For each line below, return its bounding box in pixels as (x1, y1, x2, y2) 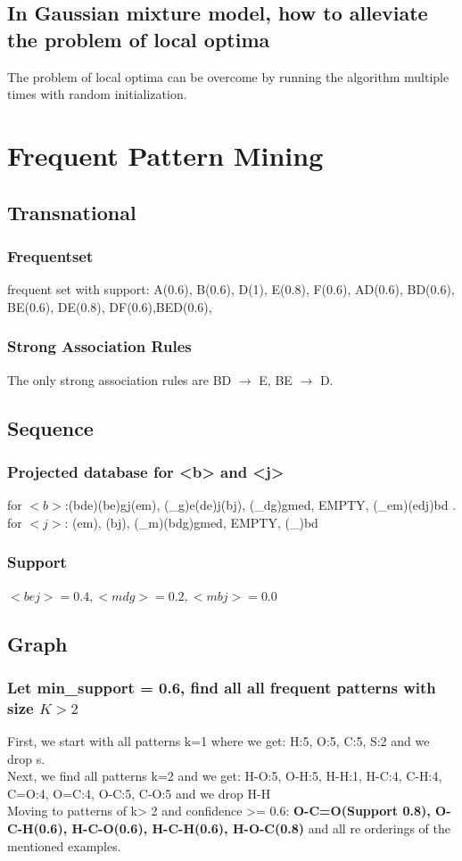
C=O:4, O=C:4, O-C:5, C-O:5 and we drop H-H (7, 783, 271, 802)
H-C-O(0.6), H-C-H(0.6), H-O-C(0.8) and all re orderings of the (71, 819, 451, 838)
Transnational (7, 198, 136, 225)
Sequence (7, 414, 94, 441)
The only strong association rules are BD (7, 370, 232, 389)
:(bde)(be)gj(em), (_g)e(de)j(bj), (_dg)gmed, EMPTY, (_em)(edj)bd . (64, 496, 457, 514)
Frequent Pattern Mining (7, 136, 324, 173)
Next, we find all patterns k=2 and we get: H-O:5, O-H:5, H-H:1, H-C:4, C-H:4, (7, 767, 442, 785)
